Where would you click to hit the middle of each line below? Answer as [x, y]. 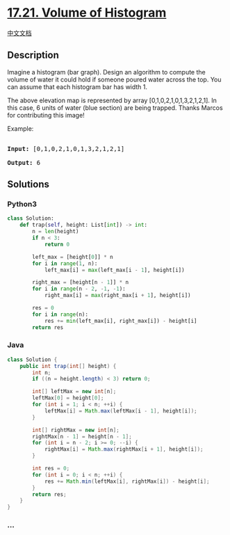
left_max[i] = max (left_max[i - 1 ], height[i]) [115, 270]
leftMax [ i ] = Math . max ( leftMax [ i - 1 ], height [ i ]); [121, 411]
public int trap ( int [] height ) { [68, 366]
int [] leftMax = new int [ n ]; [74, 392]
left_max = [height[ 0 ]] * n [73, 257]
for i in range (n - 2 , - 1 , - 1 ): [79, 289]
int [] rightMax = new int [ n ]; [76, 430]
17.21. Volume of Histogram [87, 13]
